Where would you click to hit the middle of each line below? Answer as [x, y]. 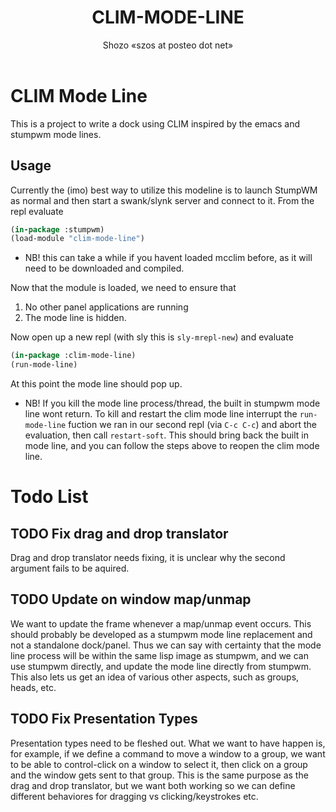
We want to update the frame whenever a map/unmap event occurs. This [161, 623]
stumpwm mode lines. [56, 134]
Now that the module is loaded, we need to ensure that [123, 288]
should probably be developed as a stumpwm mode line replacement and [161, 634]
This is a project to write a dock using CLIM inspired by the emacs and [155, 123]
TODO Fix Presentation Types [104, 719]
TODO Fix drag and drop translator [119, 533]
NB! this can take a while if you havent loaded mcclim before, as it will [168, 258]
